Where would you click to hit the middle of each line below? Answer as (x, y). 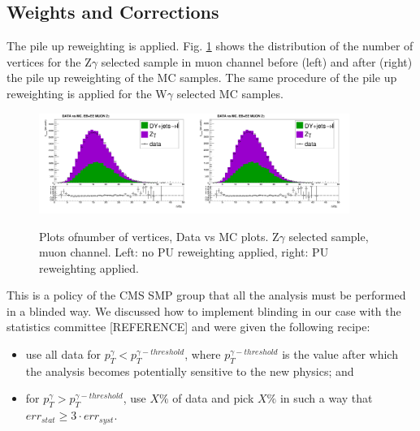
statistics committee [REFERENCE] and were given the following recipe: (188, 327)
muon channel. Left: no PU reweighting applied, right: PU (184, 252)
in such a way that (326, 398)
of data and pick (213, 398)
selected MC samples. (230, 93)
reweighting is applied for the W (87, 93)
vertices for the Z (49, 61)
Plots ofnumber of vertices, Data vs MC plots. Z (159, 236)
